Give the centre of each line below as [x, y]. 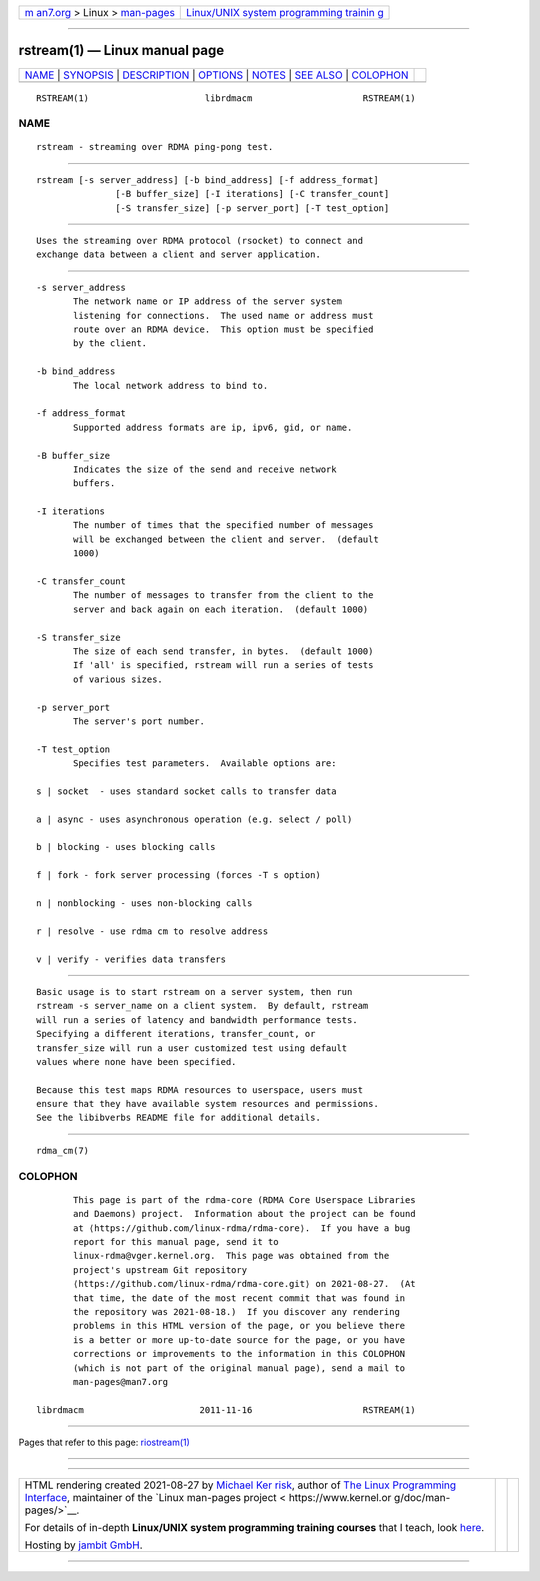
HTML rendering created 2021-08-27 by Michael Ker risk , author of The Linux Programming [240, 1485]
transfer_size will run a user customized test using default [192, 1048]
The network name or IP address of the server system [207, 301]
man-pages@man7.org [121, 1381]
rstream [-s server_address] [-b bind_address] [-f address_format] [207, 179]
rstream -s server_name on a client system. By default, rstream [202, 1006]
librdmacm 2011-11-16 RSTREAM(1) [226, 1409]
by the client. [110, 343]
